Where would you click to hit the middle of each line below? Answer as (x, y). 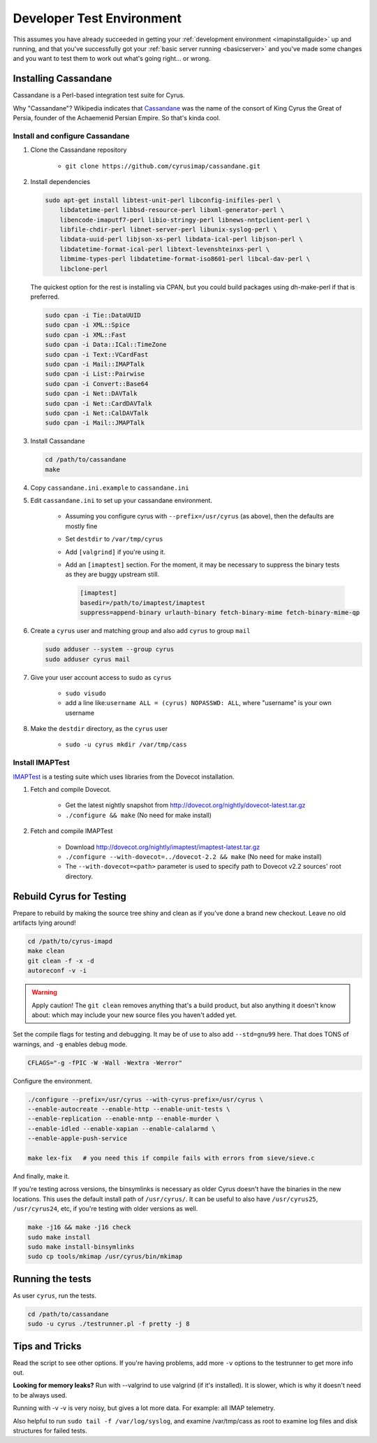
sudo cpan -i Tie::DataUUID (93, 315)
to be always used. (40, 1395)
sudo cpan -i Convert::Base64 (97, 384)
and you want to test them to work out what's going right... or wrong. (112, 59)
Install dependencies (60, 181)
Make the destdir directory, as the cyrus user (99, 729)
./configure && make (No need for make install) (139, 815)
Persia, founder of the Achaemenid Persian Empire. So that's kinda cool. (117, 118)
